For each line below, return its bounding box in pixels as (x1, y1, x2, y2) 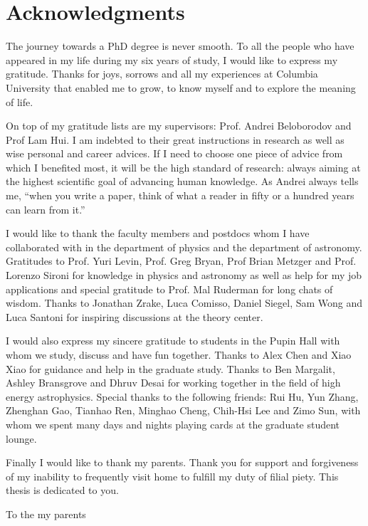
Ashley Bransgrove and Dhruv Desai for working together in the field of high (6, 375, 341, 390)
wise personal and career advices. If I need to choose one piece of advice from (6, 146, 343, 161)
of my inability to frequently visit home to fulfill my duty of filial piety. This (6, 468, 339, 483)
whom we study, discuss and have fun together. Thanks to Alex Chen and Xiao (6, 347, 352, 362)
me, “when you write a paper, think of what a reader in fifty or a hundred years (6, 188, 354, 203)
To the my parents (6, 506, 86, 521)
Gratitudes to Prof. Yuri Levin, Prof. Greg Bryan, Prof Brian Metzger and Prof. (6, 253, 357, 268)
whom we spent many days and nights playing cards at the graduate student (6, 416, 340, 431)
